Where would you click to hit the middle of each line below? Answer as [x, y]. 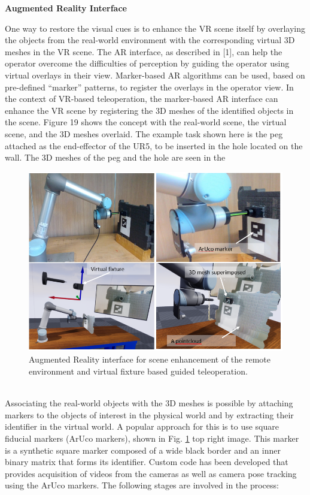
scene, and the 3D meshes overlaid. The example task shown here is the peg [144, 133]
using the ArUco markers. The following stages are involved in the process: [142, 485]
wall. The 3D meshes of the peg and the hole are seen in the [115, 157]
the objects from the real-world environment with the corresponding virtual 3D [150, 40]
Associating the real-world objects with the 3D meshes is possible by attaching [149, 403]
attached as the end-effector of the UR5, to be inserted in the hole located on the [154, 145]
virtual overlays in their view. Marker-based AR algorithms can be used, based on [155, 75]
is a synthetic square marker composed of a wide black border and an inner [143, 450]
